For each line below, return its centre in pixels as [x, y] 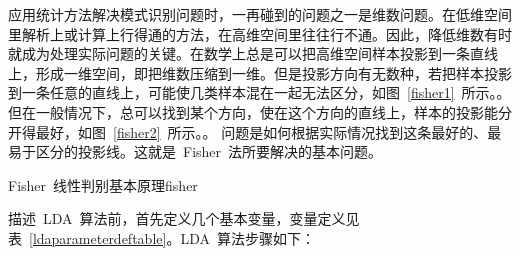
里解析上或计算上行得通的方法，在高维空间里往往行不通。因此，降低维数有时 [260, 33]
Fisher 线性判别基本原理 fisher [103, 184]
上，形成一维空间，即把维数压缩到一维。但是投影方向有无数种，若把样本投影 [260, 72]
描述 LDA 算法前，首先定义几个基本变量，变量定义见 [184, 218]
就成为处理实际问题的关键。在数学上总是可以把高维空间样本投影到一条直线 [253, 53]
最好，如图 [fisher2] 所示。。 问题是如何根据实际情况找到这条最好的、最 [268, 131]
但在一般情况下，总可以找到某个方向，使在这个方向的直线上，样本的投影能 [253, 111]
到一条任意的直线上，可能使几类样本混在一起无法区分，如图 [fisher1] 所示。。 [259, 92]
